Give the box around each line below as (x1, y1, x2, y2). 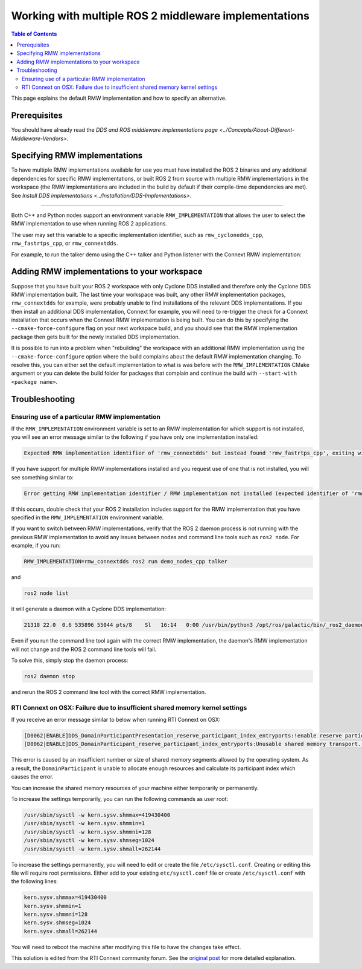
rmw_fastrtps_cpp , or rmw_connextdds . (11, 239, 118, 247)
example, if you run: (11, 542, 61, 549)
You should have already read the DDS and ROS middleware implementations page (11, 126, 218, 134)
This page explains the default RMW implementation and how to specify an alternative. (11, 94, 227, 102)
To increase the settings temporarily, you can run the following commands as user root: (11, 795, 229, 802)
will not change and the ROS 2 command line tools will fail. (11, 646, 157, 653)
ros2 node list (24, 590, 69, 597)
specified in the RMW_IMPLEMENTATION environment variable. (11, 514, 164, 521)
